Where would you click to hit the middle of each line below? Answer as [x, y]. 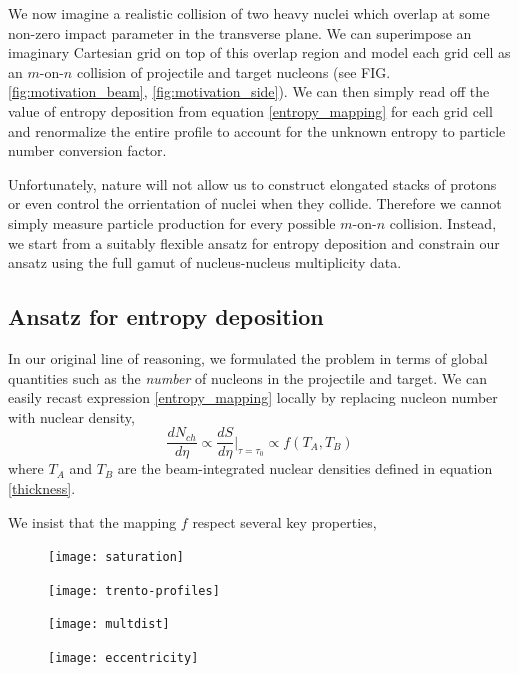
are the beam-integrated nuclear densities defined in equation [305, 468]
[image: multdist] [109, 624]
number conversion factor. [87, 150]
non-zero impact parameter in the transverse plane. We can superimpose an [240, 32]
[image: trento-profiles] [134, 590]
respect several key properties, [284, 521]
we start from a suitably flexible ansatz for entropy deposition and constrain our [254, 242]
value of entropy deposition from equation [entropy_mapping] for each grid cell [250, 110]
